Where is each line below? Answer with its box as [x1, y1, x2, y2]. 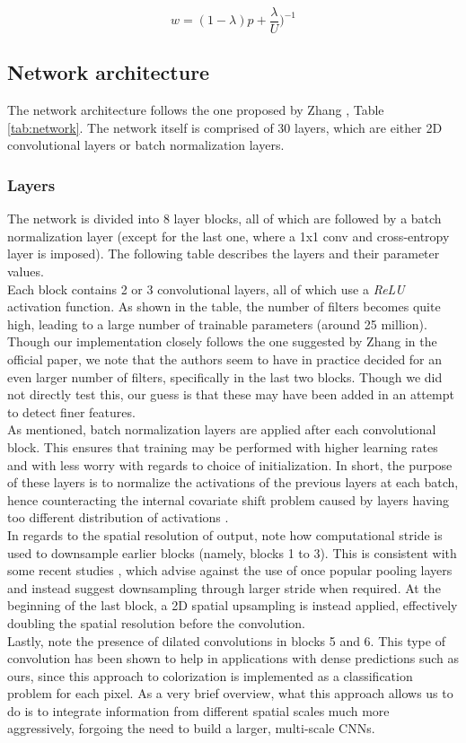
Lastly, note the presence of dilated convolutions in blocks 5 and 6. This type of [7, 631, 445, 650]
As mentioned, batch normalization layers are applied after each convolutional [7, 420, 436, 439]
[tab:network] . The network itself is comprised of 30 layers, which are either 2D [7, 118, 443, 136]
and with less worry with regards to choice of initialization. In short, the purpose [7, 455, 453, 474]
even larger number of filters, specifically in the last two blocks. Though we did [7, 367, 443, 386]
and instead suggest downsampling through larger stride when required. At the [7, 578, 441, 597]
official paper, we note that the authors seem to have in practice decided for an [7, 350, 443, 369]
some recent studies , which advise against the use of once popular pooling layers [7, 561, 453, 580]
